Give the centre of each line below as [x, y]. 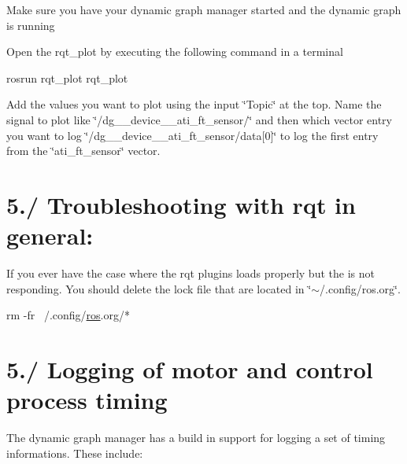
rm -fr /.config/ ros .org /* [68, 315]
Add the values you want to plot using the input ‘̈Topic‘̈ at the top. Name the [194, 104]
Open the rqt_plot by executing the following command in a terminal [175, 52]
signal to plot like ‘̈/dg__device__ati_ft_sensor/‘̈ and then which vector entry [199, 119]
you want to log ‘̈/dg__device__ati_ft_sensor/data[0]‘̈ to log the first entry [192, 135]
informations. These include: [75, 453]
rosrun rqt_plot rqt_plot [67, 77]
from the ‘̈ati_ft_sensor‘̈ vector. [83, 151]
